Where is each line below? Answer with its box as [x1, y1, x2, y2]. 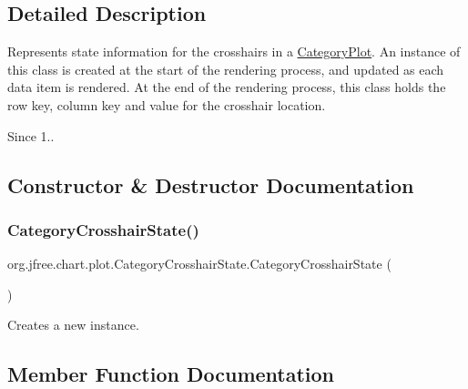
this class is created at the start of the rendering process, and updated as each [7, 59, 444, 78]
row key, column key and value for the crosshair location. [7, 95, 326, 114]
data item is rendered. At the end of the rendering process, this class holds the [7, 77, 446, 97]
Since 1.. [7, 126, 55, 145]
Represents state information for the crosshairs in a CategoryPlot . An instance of [7, 42, 461, 61]
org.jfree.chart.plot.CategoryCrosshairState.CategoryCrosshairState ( [7, 254, 392, 273]
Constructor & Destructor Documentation [7, 170, 414, 199]
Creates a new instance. [7, 315, 139, 334]
